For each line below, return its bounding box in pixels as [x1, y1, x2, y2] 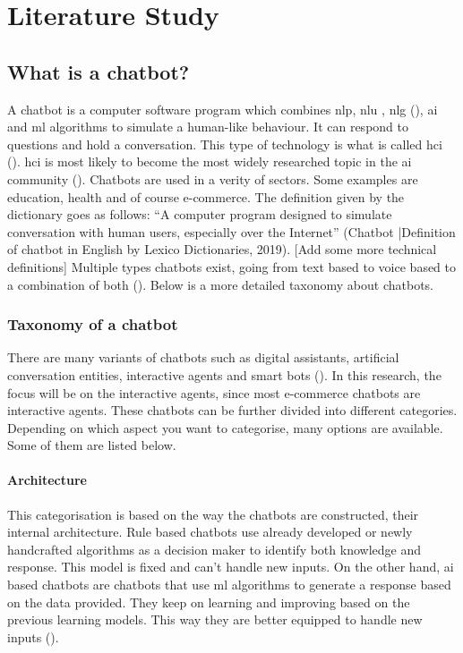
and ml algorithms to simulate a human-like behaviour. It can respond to [7, 117, 408, 136]
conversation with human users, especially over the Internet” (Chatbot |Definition [7, 222, 456, 241]
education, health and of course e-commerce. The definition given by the [7, 187, 405, 206]
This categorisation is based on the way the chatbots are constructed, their [7, 505, 419, 523]
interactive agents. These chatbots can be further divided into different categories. [7, 401, 458, 420]
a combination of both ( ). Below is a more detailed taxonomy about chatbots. [7, 275, 434, 293]
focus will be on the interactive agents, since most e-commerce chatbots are [7, 383, 421, 402]
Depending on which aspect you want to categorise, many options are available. [7, 418, 443, 437]
